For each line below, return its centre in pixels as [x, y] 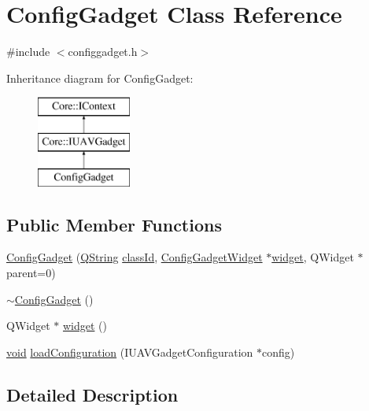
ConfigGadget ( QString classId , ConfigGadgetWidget [135, 257]
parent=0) [31, 273]
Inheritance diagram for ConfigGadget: [100, 78]
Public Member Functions [114, 224]
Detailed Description [92, 394]
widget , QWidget [313, 257]
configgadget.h [103, 52]
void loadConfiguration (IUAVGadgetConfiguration [130, 352]
